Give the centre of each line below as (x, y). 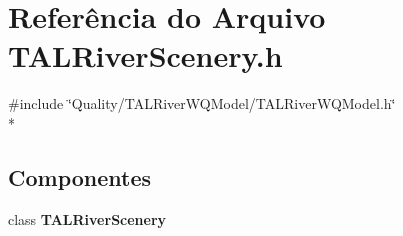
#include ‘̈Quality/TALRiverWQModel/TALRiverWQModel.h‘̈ (202, 103)
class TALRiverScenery (87, 218)
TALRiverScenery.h (145, 55)
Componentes (80, 176)
